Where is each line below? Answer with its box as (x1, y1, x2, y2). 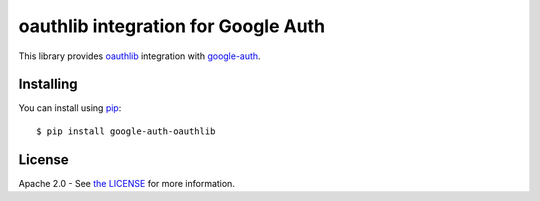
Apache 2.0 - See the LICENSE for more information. (18, 177, 235, 189)
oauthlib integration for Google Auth (18, 15, 325, 37)
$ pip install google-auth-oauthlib (36, 125, 216, 137)
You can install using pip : (18, 102, 122, 114)
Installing (18, 76, 79, 93)
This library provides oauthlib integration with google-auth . (18, 50, 261, 62)
